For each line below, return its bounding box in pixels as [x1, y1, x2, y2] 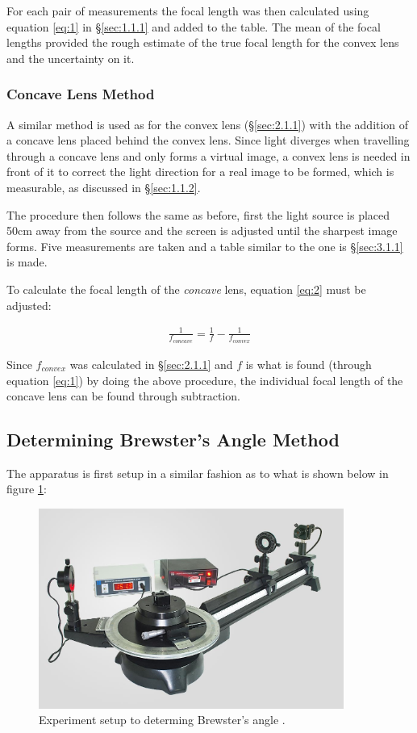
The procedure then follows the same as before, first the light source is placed [6, 206, 390, 223]
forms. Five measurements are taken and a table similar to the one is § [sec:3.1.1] [6, 237, 403, 254]
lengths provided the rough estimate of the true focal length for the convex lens [6, 34, 399, 51]
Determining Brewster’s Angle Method [6, 427, 340, 452]
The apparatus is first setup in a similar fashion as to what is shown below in [6, 464, 389, 481]
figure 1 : [6, 480, 47, 497]
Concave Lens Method [6, 84, 155, 104]
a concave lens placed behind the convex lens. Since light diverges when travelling [6, 132, 410, 149]
